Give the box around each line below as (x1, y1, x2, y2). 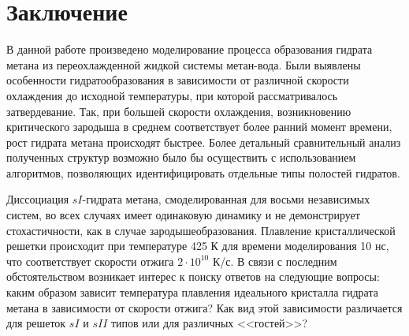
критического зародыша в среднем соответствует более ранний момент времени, (6, 118, 392, 135)
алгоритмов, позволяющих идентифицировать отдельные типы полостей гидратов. (6, 164, 400, 181)
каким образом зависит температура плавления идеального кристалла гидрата (6, 284, 378, 301)
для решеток (6, 315, 66, 331)
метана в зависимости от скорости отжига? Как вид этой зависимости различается (6, 299, 403, 315)
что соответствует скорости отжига (6, 252, 174, 269)
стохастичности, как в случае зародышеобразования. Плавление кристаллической (6, 222, 396, 238)
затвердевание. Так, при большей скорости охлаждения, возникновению (6, 103, 351, 119)
